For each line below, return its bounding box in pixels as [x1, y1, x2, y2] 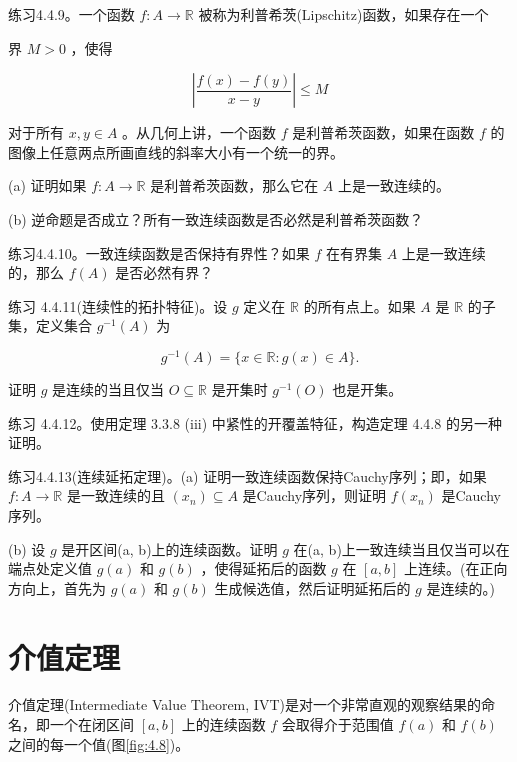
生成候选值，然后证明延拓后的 [214, 577, 411, 598]
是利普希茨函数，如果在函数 [292, 122, 475, 143]
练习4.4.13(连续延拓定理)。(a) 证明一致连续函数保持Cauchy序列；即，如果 [8, 465, 487, 486]
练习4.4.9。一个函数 [8, 4, 135, 24]
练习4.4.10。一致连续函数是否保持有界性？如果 [8, 242, 310, 263]
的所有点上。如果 [303, 295, 416, 316]
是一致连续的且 [66, 485, 165, 506]
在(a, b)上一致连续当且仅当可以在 [293, 538, 510, 559]
